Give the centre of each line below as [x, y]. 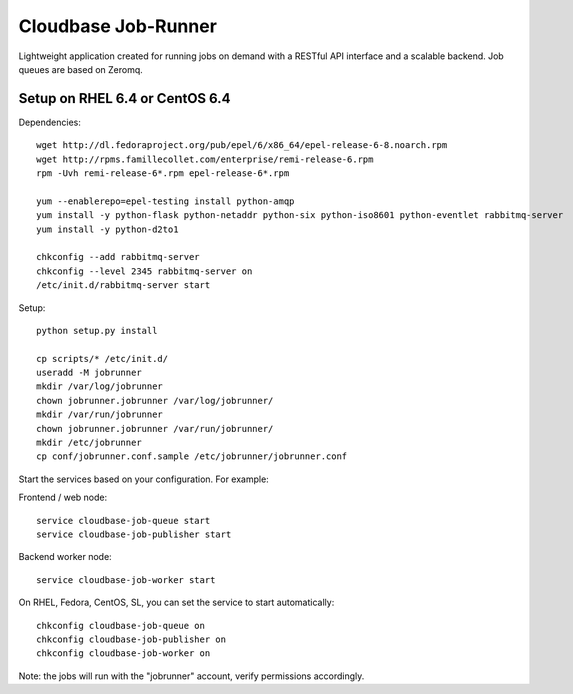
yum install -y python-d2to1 [107, 229]
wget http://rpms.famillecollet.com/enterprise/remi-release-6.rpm [205, 159]
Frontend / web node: [63, 497]
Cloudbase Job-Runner [117, 26]
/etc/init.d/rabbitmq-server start [123, 285]
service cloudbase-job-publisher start [134, 534]
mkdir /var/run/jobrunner [100, 414]
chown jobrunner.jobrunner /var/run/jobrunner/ [155, 428]
